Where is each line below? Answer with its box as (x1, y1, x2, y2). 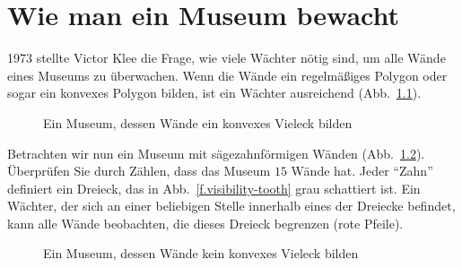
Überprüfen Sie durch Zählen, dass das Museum (7, 161, 271, 180)
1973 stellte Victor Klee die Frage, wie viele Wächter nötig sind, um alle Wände (7, 48, 446, 67)
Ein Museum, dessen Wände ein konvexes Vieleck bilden (43, 113, 353, 132)
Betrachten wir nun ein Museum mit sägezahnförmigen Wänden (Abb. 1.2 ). (7, 143, 425, 162)
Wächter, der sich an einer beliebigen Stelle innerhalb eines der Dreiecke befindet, (7, 196, 456, 215)
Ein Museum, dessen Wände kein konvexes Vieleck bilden (43, 244, 359, 263)
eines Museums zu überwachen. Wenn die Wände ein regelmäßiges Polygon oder (7, 65, 448, 84)
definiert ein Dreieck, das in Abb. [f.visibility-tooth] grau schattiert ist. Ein (7, 178, 421, 197)
